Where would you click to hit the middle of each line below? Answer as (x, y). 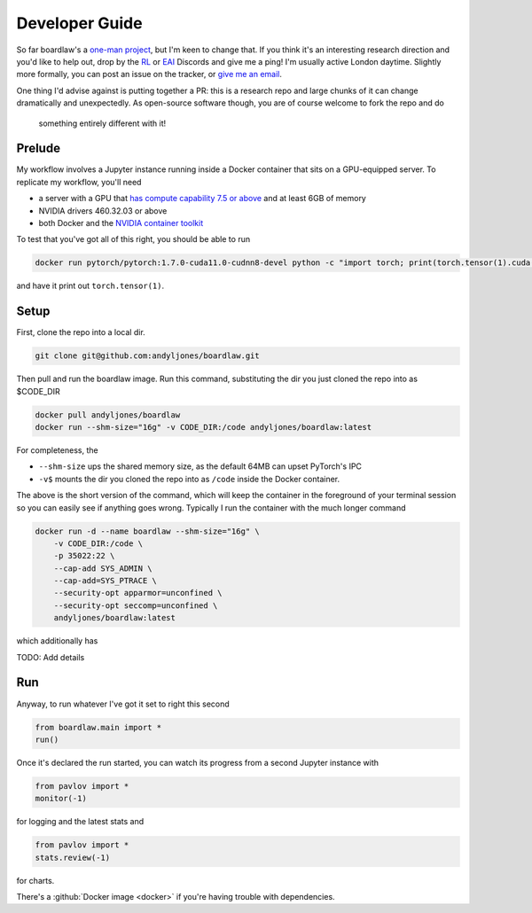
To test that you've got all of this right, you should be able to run (133, 239)
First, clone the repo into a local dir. (81, 332)
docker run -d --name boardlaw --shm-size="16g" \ (148, 531)
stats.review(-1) (73, 857)
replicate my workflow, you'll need (79, 182)
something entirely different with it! (102, 123)
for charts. (35, 880)
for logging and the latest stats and (80, 822)
